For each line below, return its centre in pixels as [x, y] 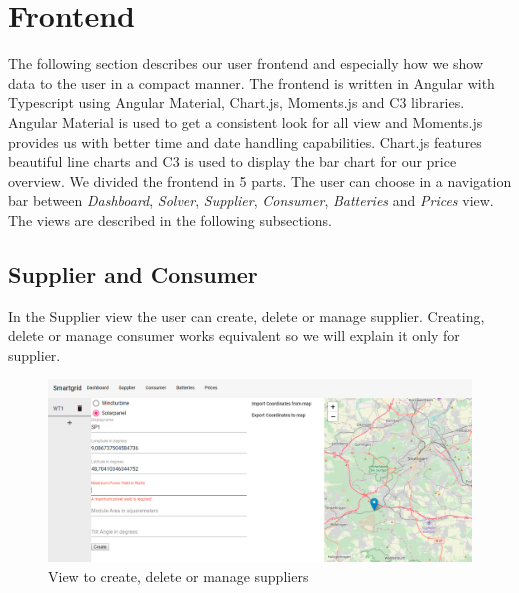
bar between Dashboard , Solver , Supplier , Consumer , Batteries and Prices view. [251, 200]
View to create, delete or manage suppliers [178, 576]
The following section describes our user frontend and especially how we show [246, 63]
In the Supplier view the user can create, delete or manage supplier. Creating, [246, 315]
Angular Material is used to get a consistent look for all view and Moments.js [245, 121]
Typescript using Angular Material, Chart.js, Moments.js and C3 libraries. [236, 102]
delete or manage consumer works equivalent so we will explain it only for [234, 335]
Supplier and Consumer [133, 273]
